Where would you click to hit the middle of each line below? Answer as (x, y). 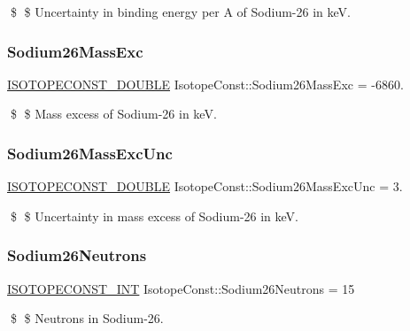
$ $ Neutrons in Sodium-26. (87, 318)
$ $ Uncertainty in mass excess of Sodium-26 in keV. (154, 216)
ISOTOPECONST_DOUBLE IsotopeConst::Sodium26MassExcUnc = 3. (205, 186)
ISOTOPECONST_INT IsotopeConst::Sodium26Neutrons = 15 (181, 288)
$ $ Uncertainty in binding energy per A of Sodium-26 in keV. (180, 12)
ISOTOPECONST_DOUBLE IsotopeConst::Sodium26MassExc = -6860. (205, 84)
